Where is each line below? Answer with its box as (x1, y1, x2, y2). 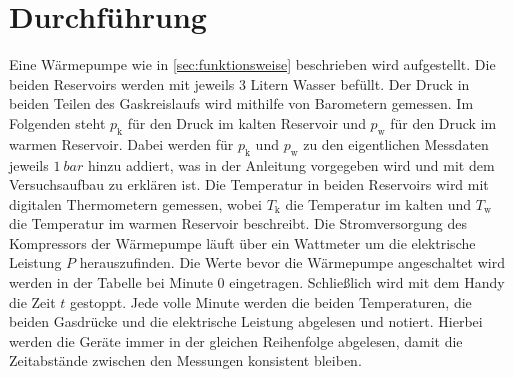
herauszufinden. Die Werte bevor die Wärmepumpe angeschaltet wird (79, 252, 505, 273)
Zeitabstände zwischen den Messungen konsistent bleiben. (9, 350, 362, 371)
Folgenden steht (9, 112, 106, 133)
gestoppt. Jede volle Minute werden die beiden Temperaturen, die (70, 291, 472, 312)
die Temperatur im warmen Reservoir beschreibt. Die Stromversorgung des (9, 213, 467, 234)
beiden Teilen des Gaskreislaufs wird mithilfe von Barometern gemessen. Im (9, 93, 474, 114)
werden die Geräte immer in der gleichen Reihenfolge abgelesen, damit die (9, 330, 463, 351)
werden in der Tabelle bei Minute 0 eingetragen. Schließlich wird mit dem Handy (9, 272, 505, 293)
